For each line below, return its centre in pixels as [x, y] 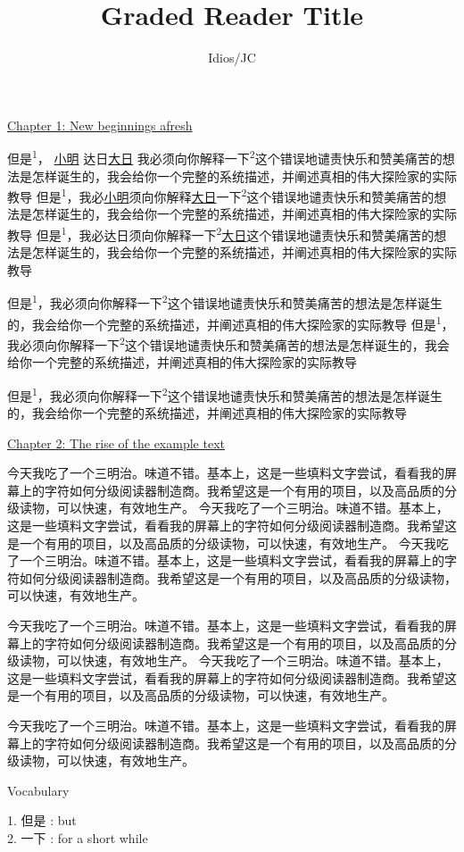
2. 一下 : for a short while [78, 837]
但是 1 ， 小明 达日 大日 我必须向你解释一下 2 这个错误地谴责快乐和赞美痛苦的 [225, 157]
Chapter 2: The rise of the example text [116, 443]
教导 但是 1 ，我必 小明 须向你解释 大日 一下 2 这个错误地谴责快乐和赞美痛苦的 [221, 195]
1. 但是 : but [42, 820]
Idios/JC [232, 58]
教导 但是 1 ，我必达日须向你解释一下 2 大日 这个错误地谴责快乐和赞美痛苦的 [221, 234]
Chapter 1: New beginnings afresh [100, 125]
